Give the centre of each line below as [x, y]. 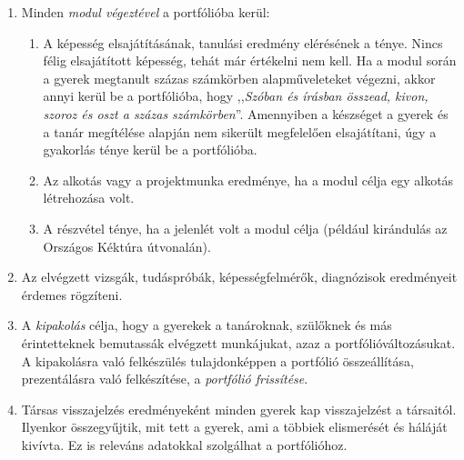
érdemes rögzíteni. [72, 294]
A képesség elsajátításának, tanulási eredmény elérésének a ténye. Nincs [243, 42]
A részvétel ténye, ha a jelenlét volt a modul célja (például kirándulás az [245, 228]
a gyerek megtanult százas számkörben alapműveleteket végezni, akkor [239, 78]
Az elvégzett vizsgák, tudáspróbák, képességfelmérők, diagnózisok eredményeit [239, 277]
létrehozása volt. [89, 198]
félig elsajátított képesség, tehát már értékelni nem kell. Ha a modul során [250, 60]
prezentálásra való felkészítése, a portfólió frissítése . [165, 379]
